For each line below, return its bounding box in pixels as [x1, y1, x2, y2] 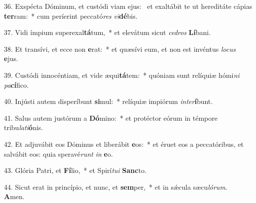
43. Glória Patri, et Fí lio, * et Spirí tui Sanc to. [4, 165, 146, 175]
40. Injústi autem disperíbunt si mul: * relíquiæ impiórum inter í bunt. [4, 96, 213, 106]
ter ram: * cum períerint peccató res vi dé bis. [4, 10, 138, 21]
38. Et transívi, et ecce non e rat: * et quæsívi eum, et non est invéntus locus [4, 43, 236, 54]
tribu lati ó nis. [4, 122, 43, 133]
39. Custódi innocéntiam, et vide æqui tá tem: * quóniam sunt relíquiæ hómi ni [4, 69, 240, 80]
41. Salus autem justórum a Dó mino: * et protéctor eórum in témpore [4, 112, 218, 123]
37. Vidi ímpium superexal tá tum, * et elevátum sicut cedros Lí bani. [4, 27, 211, 37]
